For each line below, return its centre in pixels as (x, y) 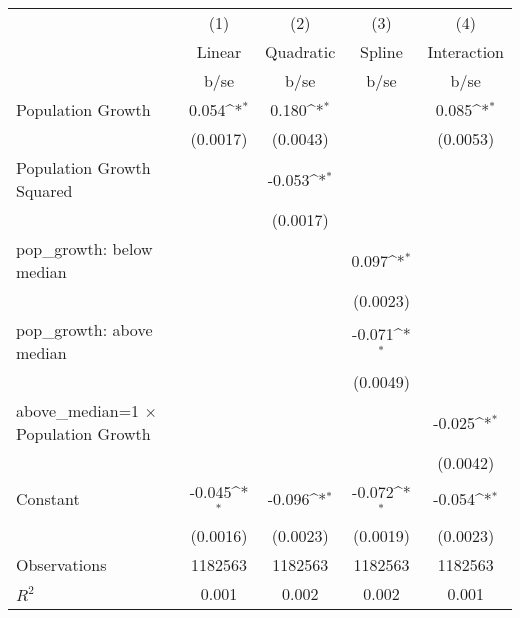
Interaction (465, 51)
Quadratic (300, 51)
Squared (44, 190)
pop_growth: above (84, 329)
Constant (48, 499)
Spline (381, 51)
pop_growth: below (84, 248)
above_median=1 (78, 410)
